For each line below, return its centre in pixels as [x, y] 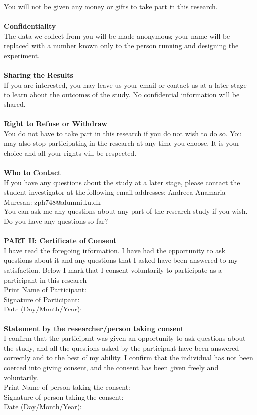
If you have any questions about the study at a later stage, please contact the [122, 182]
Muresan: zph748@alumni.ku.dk [53, 201]
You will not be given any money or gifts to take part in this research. [111, 6]
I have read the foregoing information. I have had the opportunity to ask [115, 250]
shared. [15, 104]
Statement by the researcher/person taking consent [94, 328]
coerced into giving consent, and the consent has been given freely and [111, 367]
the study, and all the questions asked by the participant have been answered [122, 348]
